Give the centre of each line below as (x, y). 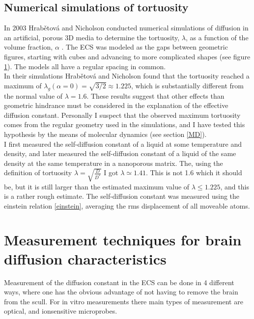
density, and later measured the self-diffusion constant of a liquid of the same (120, 153)
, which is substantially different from (187, 85)
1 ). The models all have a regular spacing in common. (85, 66)
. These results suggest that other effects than (155, 95)
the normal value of (33, 95)
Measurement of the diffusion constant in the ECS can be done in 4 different (119, 282)
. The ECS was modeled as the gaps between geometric (145, 47)
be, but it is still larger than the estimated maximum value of (97, 186)
